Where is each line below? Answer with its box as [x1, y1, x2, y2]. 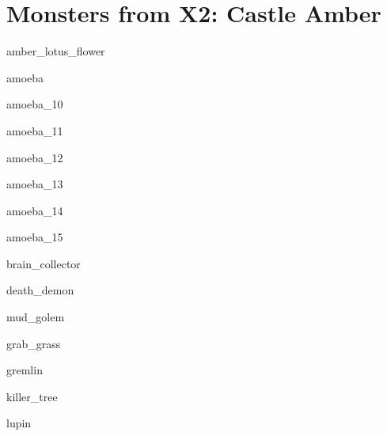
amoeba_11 [6, 122, 63, 138]
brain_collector [6, 255, 81, 271]
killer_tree [6, 388, 58, 404]
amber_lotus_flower [6, 43, 105, 59]
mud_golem [6, 309, 65, 325]
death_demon [6, 282, 74, 298]
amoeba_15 [6, 229, 63, 245]
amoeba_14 [6, 202, 63, 218]
